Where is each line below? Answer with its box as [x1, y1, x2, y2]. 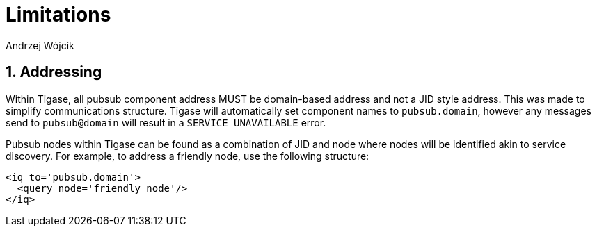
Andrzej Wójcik [6, 39, 74, 51]
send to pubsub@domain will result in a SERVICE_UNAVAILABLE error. [6, 116, 326, 129]
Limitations [6, 3, 111, 26]
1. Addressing [6, 63, 102, 81]
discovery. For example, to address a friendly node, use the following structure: [6, 149, 369, 162]
